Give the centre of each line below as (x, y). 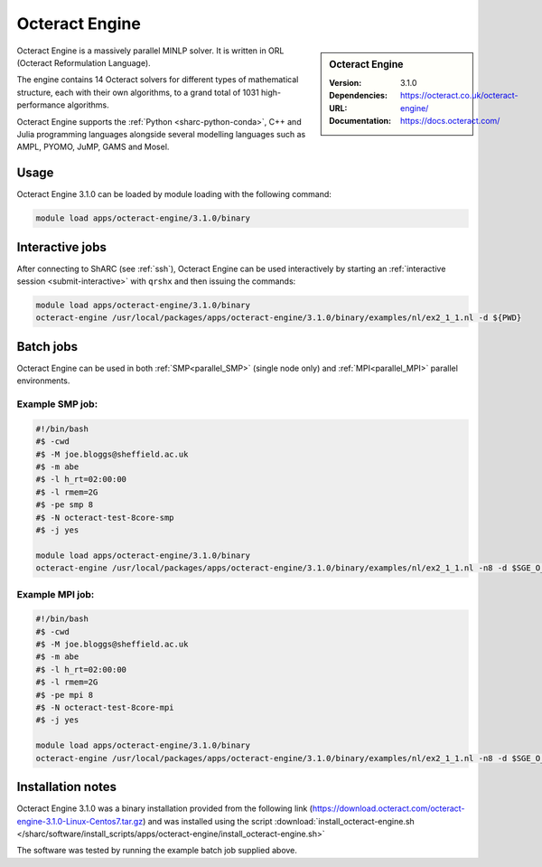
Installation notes (67, 787)
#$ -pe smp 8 (65, 505)
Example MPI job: (56, 594)
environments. (43, 381)
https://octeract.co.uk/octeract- (459, 96)
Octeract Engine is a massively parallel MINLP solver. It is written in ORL (150, 51)
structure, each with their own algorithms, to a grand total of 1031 (138, 92)
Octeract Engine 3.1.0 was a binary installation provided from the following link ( (165, 808)
